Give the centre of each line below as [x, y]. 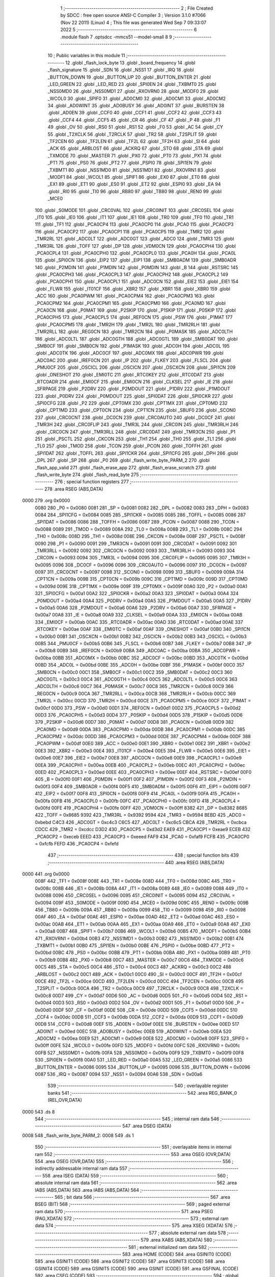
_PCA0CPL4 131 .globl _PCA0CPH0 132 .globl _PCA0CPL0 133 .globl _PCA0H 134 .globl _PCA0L [135, 253]
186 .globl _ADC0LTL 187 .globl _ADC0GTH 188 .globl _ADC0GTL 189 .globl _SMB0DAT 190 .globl [136, 339]
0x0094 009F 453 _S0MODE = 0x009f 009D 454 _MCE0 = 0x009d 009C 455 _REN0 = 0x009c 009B [142, 903]
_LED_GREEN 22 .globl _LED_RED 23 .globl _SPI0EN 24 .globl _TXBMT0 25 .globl [132, 84]
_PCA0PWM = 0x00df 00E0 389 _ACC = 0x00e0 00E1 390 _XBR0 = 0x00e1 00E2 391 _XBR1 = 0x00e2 [143, 744]
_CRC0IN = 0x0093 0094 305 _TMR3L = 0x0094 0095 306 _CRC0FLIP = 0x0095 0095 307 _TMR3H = [143, 558]
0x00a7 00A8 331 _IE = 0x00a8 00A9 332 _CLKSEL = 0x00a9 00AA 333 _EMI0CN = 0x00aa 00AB [139, 615]
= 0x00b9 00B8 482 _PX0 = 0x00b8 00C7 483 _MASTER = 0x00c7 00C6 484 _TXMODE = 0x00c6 [139, 960]
